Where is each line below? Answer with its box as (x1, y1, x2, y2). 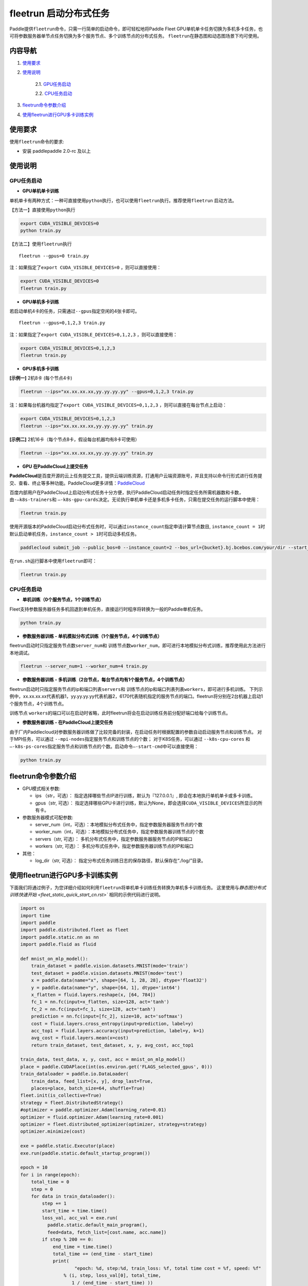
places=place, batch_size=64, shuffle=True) (31, 1085, 145, 1092)
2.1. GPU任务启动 (35, 81, 71, 87)
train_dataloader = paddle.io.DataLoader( (20, 1071, 129, 1077)
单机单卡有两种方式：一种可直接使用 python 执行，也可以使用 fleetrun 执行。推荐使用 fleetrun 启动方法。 (9, 197, 237, 203)
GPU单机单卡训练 (22, 188, 59, 194)
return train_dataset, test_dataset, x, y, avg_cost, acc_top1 (31, 1042, 194, 1048)
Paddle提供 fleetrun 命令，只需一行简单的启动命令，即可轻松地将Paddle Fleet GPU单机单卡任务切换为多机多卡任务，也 (9, 26, 263, 32)
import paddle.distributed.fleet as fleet (20, 927, 129, 933)
